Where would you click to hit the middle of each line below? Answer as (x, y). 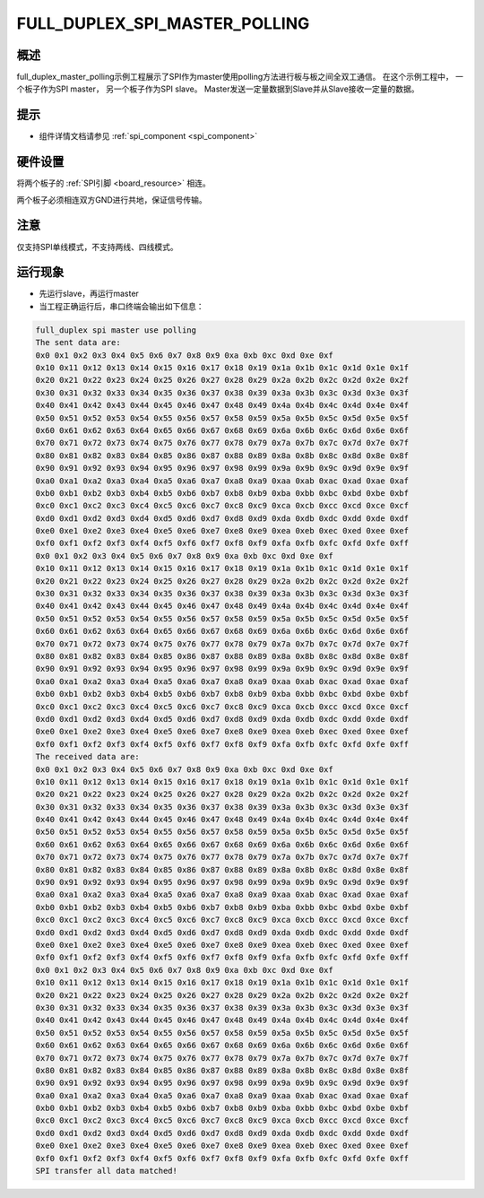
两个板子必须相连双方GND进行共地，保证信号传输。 (112, 200)
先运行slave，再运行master (89, 294)
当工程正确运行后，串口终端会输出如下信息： (121, 306)
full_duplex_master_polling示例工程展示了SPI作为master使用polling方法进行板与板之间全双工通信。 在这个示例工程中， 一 (240, 77)
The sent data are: (78, 343)
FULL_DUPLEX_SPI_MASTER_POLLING (163, 23)
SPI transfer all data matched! (107, 1171)
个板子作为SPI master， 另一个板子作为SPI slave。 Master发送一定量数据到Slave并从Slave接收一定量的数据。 (218, 89)
